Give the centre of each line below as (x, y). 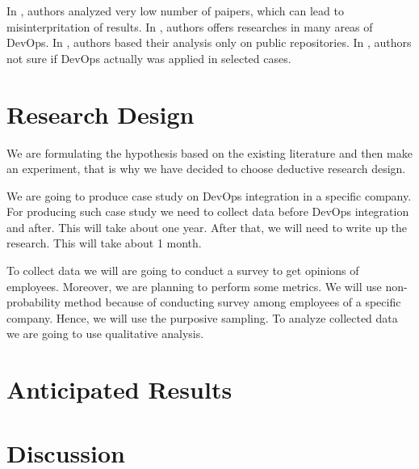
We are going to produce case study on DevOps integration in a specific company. (209, 195)
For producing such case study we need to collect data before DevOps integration (208, 211)
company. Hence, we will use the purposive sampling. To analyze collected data (202, 317)
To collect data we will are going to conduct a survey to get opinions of (183, 270)
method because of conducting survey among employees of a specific (233, 302)
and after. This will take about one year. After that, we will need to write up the (207, 227)
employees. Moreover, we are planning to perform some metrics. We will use (194, 286)
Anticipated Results (119, 389)
